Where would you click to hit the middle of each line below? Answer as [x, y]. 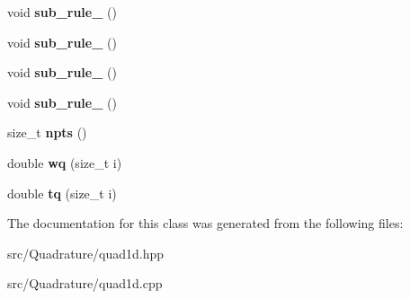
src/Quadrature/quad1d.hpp [86, 253]
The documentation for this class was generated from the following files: [205, 223]
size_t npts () [47, 132]
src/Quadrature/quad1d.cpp [85, 283]
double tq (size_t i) [62, 193]
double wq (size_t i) [65, 162]
